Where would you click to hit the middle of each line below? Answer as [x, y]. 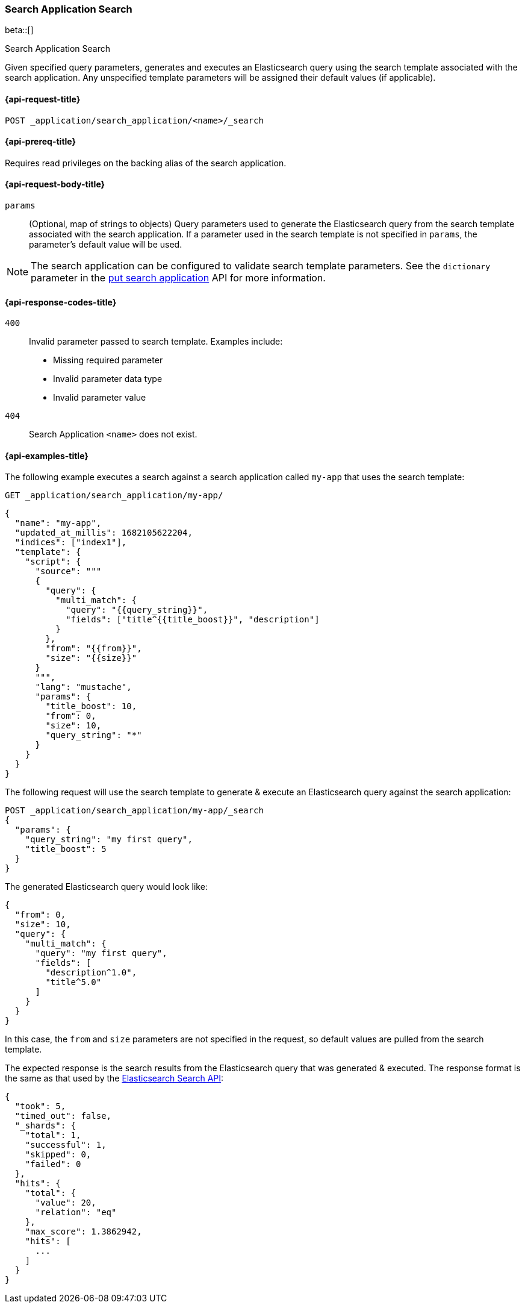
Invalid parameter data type [108, 379]
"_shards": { [45, 1126]
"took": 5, [40, 1106]
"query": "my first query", [101, 953]
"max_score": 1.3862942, [83, 1232]
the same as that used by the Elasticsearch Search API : [114, 1078]
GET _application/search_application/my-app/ [114, 496]
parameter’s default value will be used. [106, 245]
